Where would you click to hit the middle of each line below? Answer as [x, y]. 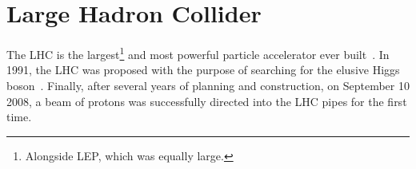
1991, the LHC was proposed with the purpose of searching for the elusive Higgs [203, 70]
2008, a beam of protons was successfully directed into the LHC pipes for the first [207, 101]
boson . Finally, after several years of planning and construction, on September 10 [208, 85]
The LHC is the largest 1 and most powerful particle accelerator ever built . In [198, 53]
